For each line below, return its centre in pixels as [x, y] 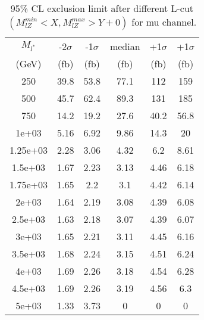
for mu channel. [164, 22]
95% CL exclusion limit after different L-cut [102, 8]
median [125, 46]
